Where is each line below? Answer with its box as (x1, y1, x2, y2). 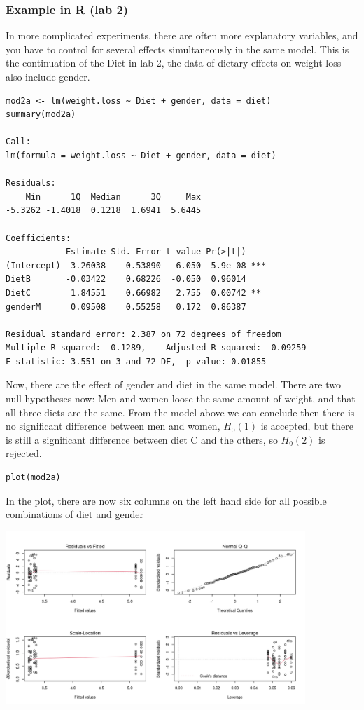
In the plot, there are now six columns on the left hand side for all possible (6, 493, 327, 507)
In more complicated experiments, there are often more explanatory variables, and (6, 28, 358, 43)
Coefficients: (6, 233, 71, 243)
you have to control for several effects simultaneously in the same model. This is (6, 41, 349, 56)
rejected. (6, 446, 42, 460)
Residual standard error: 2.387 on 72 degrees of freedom (6, 329, 281, 339)
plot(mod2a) (6, 472, 61, 483)
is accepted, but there (260, 418, 353, 433)
